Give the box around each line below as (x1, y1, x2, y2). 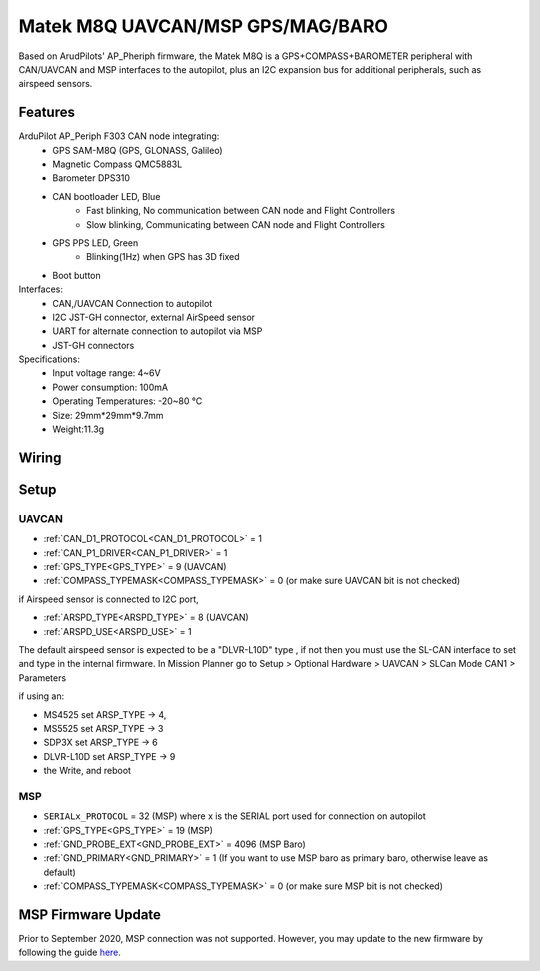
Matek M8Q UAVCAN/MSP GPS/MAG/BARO (18, 15, 389, 37)
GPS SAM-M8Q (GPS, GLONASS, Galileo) (52, 144, 224, 156)
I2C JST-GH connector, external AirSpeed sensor (52, 311, 255, 323)
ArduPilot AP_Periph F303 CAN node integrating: (18, 130, 220, 142)
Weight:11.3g (52, 423, 105, 435)
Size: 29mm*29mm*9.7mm (52, 409, 164, 421)
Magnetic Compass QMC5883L (52, 158, 183, 170)
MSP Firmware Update (18, 906, 162, 923)
